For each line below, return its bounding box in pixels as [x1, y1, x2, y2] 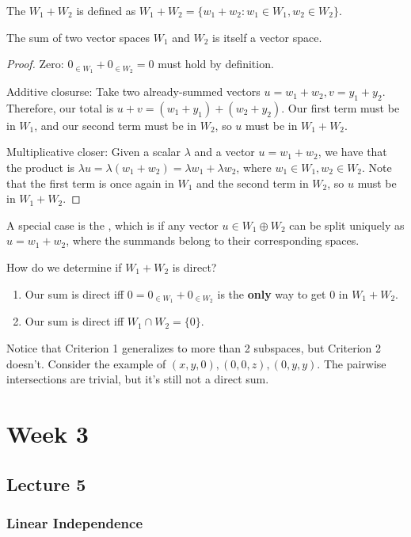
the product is [6, 159, 75, 176]
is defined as [76, 2, 136, 18]
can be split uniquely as [289, 216, 405, 233]
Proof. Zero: [6, 55, 64, 72]
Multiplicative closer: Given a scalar [6, 143, 181, 160]
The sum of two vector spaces [6, 29, 150, 45]
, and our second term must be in [34, 116, 197, 133]
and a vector [194, 143, 255, 160]
